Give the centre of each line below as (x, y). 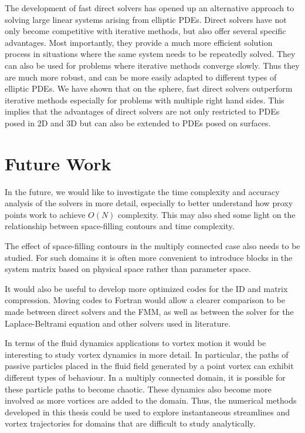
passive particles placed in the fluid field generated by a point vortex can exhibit (149, 366)
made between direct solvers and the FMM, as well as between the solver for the (149, 311)
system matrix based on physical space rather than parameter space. (128, 269)
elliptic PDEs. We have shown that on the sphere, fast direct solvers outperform (149, 88)
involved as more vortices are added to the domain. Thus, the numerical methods (151, 400)
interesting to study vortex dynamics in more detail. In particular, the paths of (147, 354)
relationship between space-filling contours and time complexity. (120, 226)
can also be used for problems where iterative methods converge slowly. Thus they (152, 65)
